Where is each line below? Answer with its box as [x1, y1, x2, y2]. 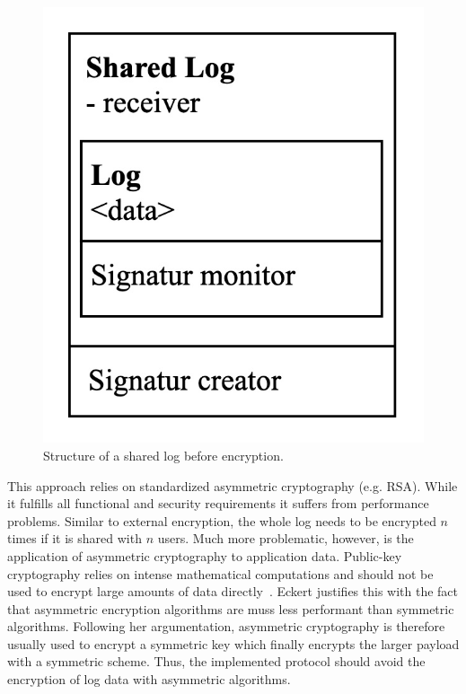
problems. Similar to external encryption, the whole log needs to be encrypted [7, 511, 436, 530]
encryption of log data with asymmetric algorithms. [7, 670, 291, 689]
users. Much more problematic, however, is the [157, 529, 414, 548]
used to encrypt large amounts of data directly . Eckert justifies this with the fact [7, 582, 459, 601]
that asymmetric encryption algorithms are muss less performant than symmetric [7, 599, 454, 618]
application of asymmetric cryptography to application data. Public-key [7, 546, 402, 565]
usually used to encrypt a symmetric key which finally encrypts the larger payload [7, 634, 460, 653]
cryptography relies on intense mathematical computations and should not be [7, 564, 434, 583]
